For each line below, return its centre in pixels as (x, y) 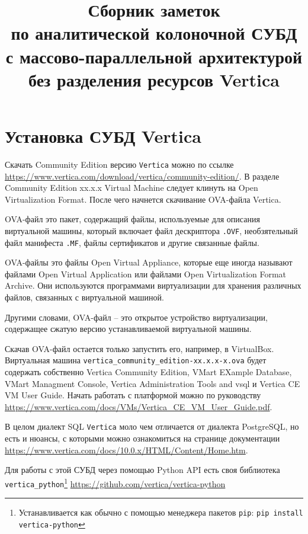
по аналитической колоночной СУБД (154, 33)
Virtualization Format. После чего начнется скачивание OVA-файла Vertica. (143, 199)
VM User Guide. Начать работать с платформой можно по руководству (133, 395)
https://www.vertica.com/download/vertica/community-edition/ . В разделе (142, 176)
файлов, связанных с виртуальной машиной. (84, 297)
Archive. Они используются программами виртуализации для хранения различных (153, 285)
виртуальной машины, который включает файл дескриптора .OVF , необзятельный (151, 230)
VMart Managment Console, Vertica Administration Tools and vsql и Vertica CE (153, 383)
